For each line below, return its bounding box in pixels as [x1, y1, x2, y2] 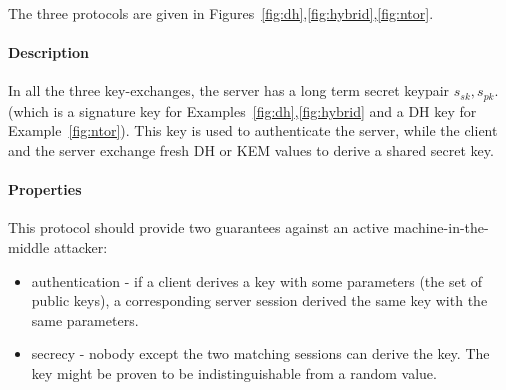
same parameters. [31, 309, 139, 330]
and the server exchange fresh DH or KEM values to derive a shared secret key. [8, 140, 494, 161]
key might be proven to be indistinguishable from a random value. [31, 362, 437, 383]
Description [8, 42, 90, 63]
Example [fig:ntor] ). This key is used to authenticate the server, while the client [8, 120, 498, 141]
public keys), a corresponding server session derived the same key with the [31, 290, 488, 311]
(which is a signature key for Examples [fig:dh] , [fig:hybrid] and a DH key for [8, 100, 477, 121]
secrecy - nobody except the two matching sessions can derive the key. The [31, 343, 490, 364]
